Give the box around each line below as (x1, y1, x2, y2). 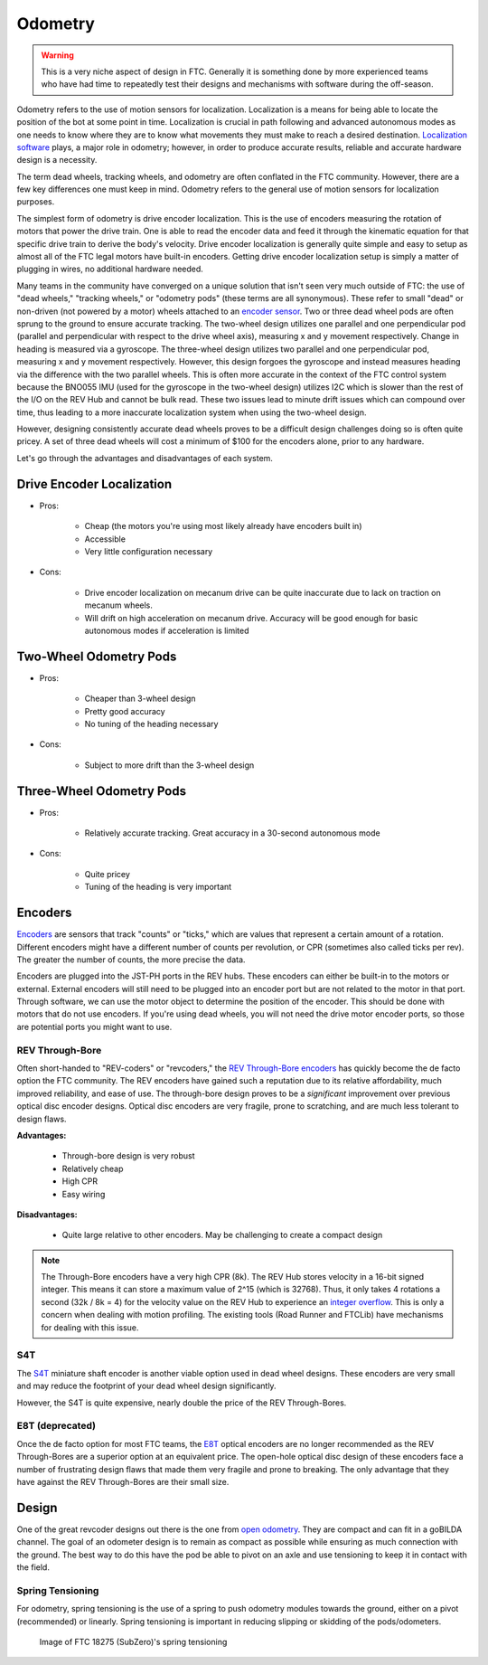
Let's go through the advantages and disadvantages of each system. (16, 452, 273, 463)
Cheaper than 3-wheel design (84, 693, 196, 705)
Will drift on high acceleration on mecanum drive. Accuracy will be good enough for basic (84, 612, 419, 623)
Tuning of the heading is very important (84, 882, 232, 893)
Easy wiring (61, 1188, 106, 1199)
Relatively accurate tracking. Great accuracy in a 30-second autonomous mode (84, 828, 380, 838)
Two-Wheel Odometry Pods (16, 648, 177, 664)
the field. (16, 1561, 50, 1573)
